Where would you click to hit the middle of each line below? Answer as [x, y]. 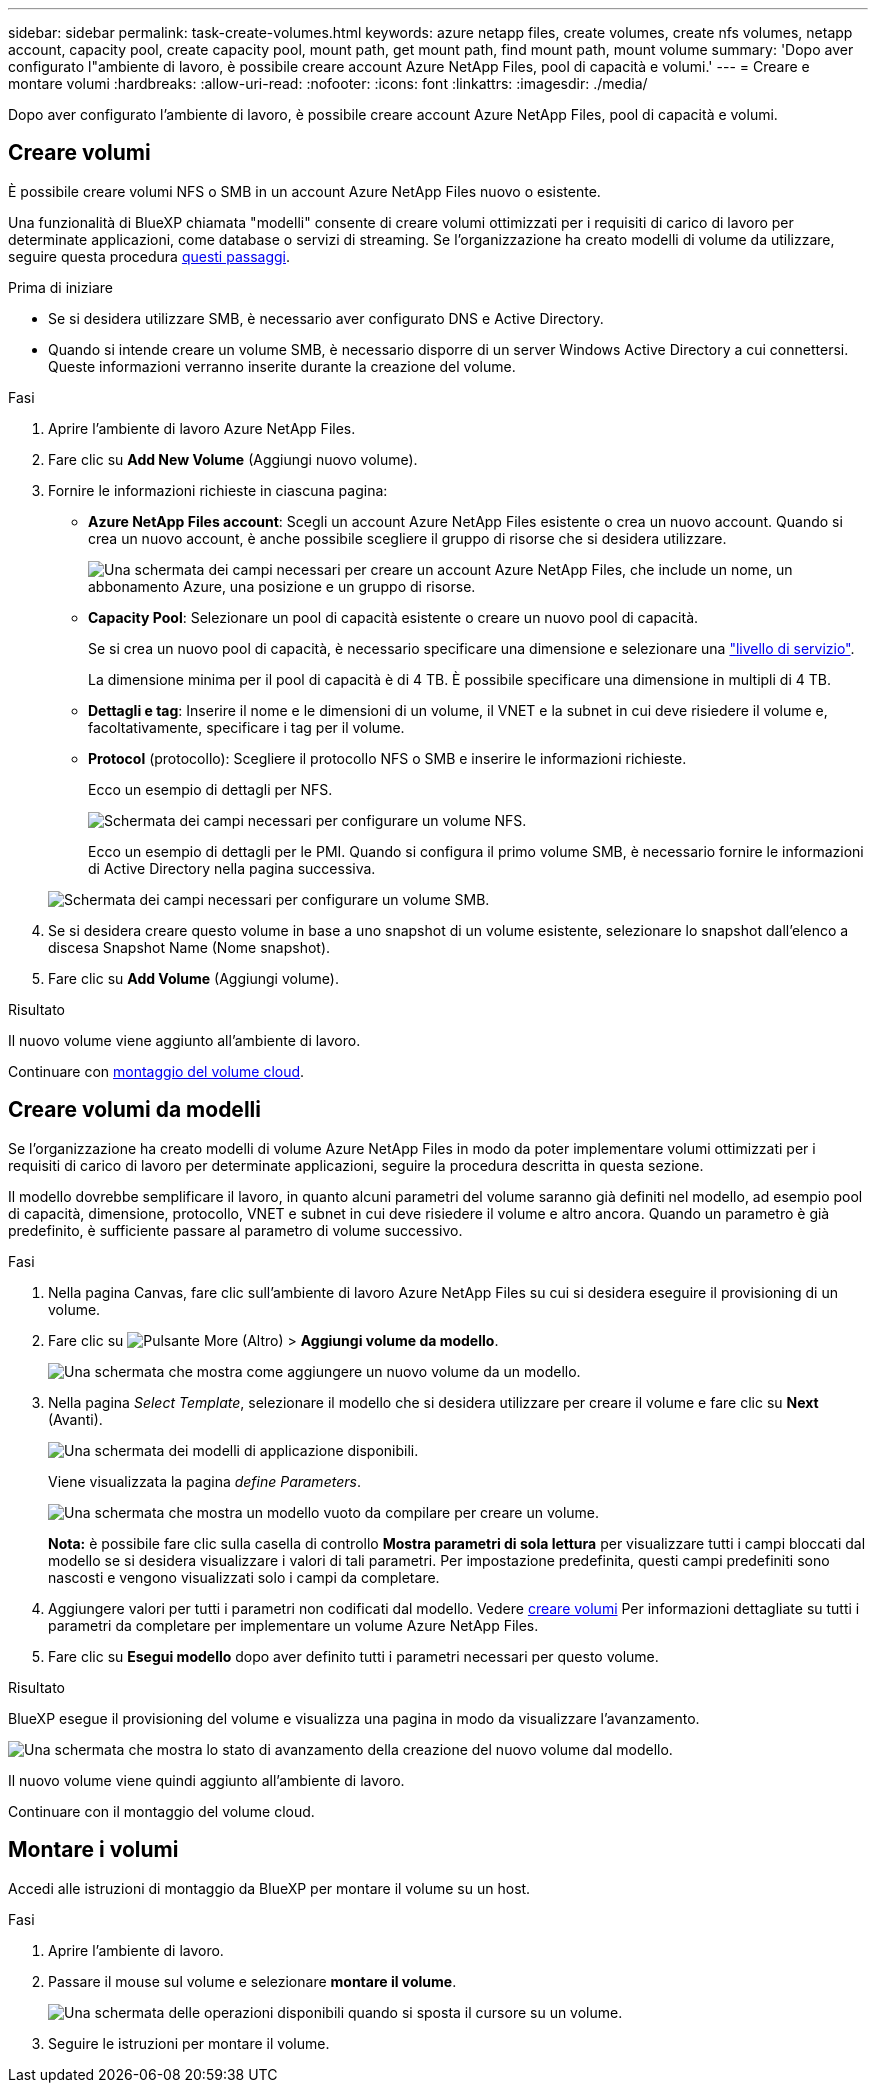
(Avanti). [75, 1419]
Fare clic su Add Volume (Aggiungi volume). [193, 978]
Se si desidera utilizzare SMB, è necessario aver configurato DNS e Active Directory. [326, 318]
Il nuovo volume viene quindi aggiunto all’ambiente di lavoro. [206, 1780]
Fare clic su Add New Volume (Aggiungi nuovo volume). [233, 459]
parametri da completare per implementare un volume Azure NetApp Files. [293, 1625]
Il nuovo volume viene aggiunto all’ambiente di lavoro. [184, 1040]
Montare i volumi [93, 1850]
